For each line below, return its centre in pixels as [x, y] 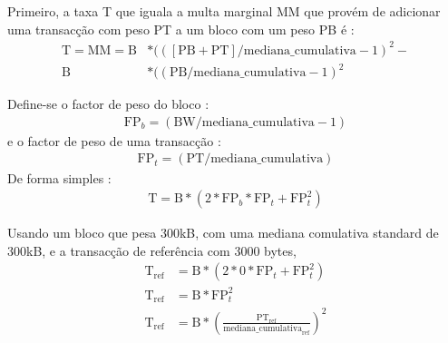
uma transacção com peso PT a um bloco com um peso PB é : [181, 29]
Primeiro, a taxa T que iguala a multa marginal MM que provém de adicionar [224, 11]
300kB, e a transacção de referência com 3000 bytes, [152, 250]
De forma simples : [59, 177]
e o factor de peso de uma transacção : [114, 140]
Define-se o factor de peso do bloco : [108, 104]
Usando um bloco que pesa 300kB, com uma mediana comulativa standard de [223, 233]
